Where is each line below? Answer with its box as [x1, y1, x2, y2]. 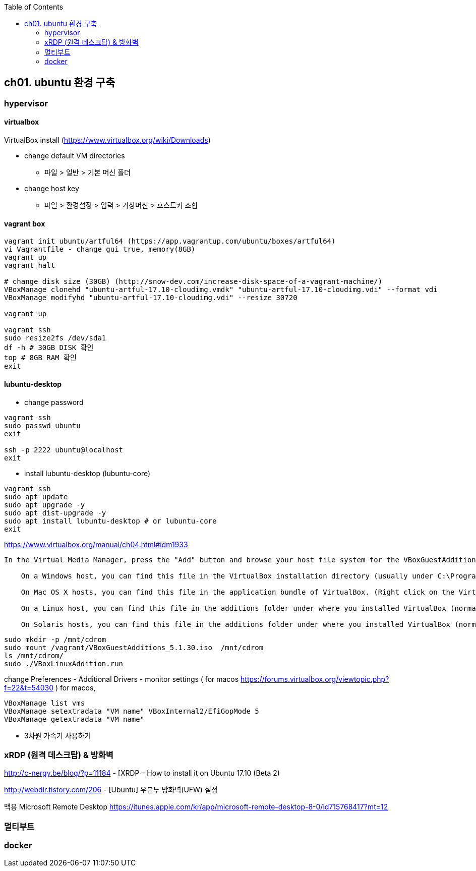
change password [24, 397, 84, 407]
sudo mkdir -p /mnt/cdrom [4, 635, 106, 644]
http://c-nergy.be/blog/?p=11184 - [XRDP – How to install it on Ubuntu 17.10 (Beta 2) [4, 769, 280, 778]
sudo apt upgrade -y [4, 500, 85, 509]
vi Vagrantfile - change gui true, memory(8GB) [4, 245, 196, 254]
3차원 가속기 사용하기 [24, 731, 91, 740]
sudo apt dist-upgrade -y [4, 508, 106, 517]
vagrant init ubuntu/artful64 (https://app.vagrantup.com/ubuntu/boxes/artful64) [4, 237, 336, 246]
